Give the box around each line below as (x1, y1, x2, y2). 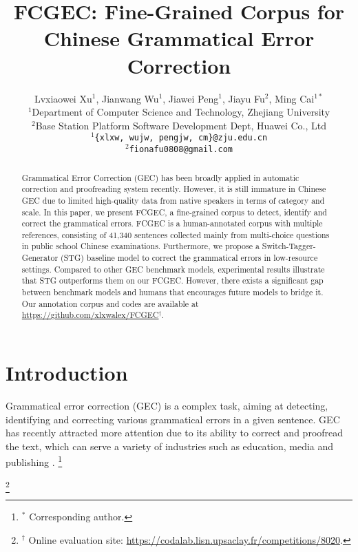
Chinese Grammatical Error (43, 24, 315, 52)
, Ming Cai (268, 91, 315, 105)
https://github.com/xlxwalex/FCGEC (21, 309, 159, 321)
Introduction (6, 359, 128, 387)
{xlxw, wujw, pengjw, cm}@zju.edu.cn (94, 133, 268, 143)
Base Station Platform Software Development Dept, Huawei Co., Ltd (35, 118, 326, 132)
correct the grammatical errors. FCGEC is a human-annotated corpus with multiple (21, 217, 323, 229)
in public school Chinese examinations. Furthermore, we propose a (21, 240, 260, 252)
